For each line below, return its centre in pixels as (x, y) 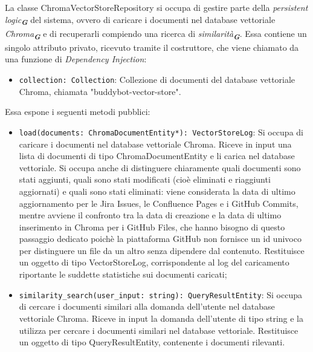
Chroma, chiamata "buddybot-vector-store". (100, 91)
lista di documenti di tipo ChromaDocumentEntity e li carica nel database (157, 156)
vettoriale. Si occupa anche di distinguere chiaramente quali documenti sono (160, 167)
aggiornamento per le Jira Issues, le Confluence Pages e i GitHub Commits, (159, 203)
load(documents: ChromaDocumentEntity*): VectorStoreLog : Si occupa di (161, 132)
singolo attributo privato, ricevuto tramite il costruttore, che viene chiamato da (152, 47)
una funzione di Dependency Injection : (76, 59)
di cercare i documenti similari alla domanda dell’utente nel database (147, 306)
